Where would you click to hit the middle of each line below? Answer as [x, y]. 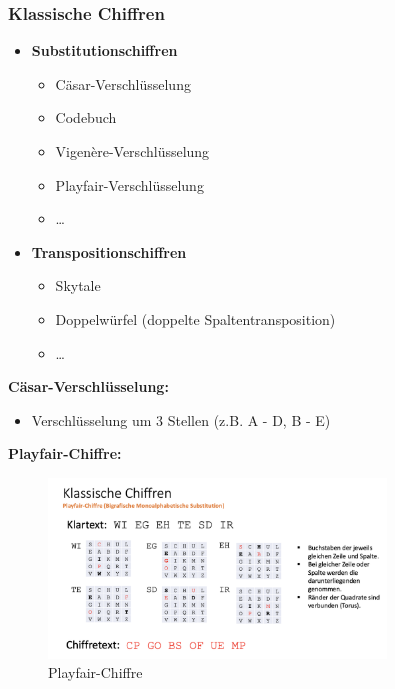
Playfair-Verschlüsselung [129, 184]
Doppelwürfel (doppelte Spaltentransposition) [195, 318]
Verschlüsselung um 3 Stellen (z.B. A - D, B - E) [181, 419]
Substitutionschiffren [104, 50]
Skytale [78, 285]
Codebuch [86, 117]
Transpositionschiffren [109, 251]
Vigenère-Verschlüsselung [132, 151]
